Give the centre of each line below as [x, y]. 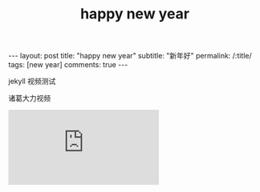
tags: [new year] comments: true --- [68, 65]
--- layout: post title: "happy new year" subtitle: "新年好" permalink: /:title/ [130, 56]
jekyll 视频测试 [32, 82]
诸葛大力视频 [29, 98]
